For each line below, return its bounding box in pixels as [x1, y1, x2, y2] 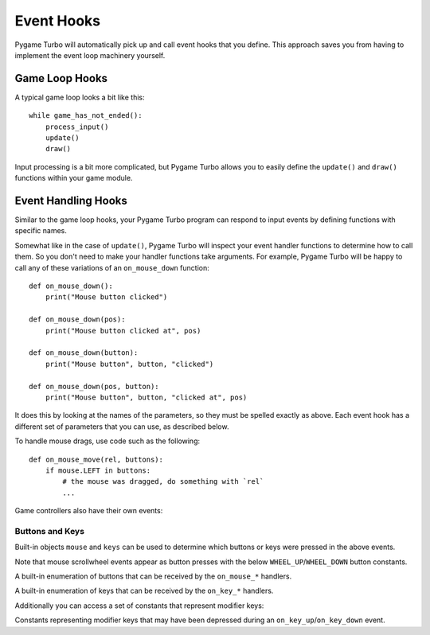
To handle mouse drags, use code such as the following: [14, 436, 201, 446]
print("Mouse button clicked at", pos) [45, 326, 201, 335]
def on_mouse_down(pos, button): [29, 382, 159, 391]
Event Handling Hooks [14, 194, 127, 207]
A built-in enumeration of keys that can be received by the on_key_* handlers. [14, 586, 274, 596]
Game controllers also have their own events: [14, 506, 163, 516]
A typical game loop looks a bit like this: [14, 92, 145, 102]
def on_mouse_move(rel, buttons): [29, 454, 163, 464]
